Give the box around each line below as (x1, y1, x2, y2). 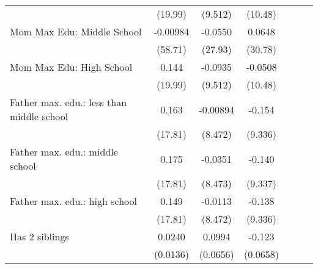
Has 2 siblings (10, 229, 69, 243)
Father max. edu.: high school (10, 194, 137, 208)
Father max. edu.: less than (10, 95, 127, 109)
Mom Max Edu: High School (10, 60, 133, 74)
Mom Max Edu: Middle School (10, 24, 142, 38)
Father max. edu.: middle (10, 145, 118, 159)
